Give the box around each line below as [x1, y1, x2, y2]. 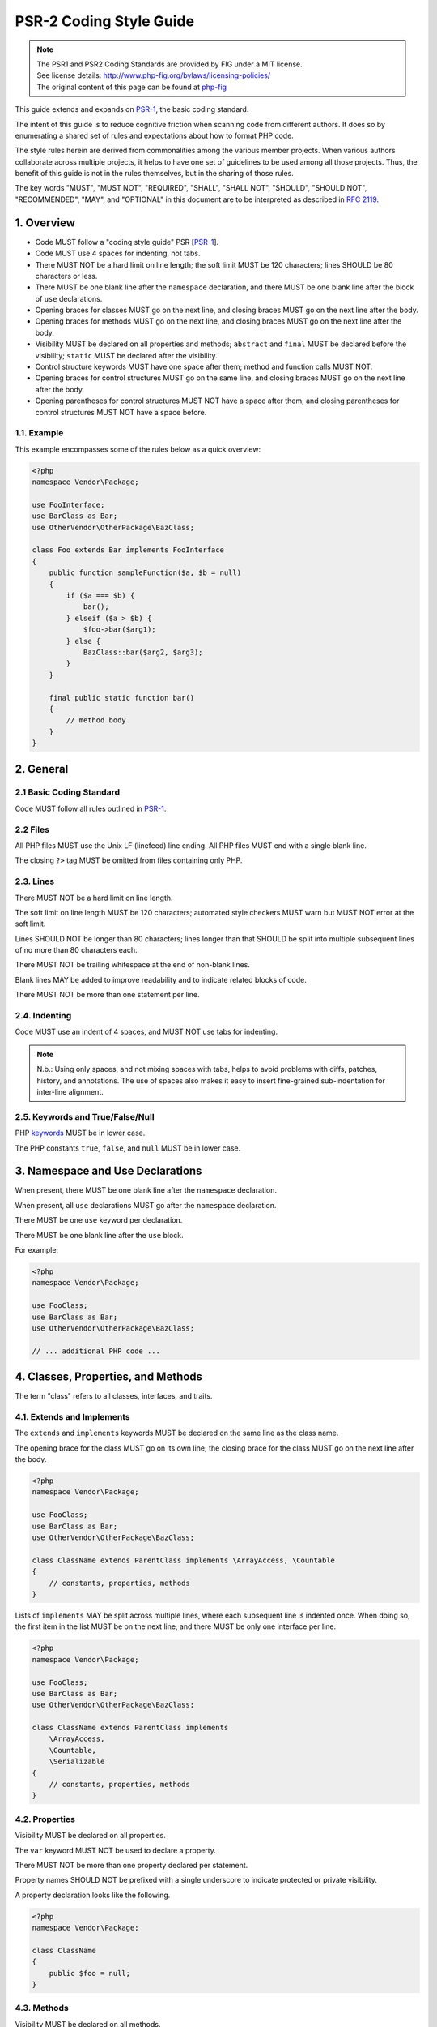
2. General [15, 762, 69, 776]
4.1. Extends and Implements [15, 1411, 130, 1422]
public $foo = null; [49, 1969, 131, 1978]
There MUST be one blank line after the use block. [15, 1230, 184, 1240]
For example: [15, 1245, 59, 1254]
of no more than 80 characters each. [15, 945, 138, 955]
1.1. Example [15, 427, 64, 439]
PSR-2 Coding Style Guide [15, 12, 194, 30]
